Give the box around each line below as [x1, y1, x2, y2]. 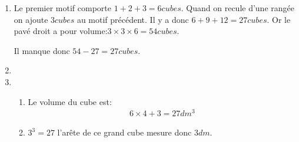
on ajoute [14, 13, 48, 25]
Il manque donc [14, 44, 70, 56]
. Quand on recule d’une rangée [181, 2, 294, 13]
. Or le [267, 13, 291, 25]
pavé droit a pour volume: [14, 25, 108, 37]
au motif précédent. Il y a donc [77, 13, 189, 25]
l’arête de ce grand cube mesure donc [57, 126, 192, 138]
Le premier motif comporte [14, 2, 111, 13]
